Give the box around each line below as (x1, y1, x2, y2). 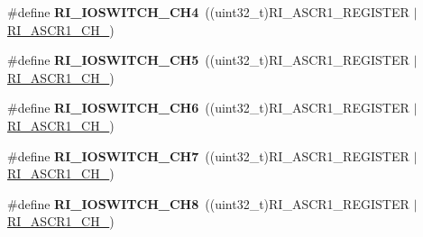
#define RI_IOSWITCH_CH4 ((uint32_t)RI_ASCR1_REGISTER (7, 3, 409, 21)
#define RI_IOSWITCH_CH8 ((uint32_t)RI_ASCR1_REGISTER (7, 194, 409, 213)
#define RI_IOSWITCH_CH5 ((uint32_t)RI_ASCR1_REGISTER (7, 50, 409, 69)
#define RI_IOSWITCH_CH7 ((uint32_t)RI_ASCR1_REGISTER (7, 146, 409, 165)
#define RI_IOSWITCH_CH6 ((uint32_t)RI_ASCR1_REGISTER (7, 98, 409, 117)
